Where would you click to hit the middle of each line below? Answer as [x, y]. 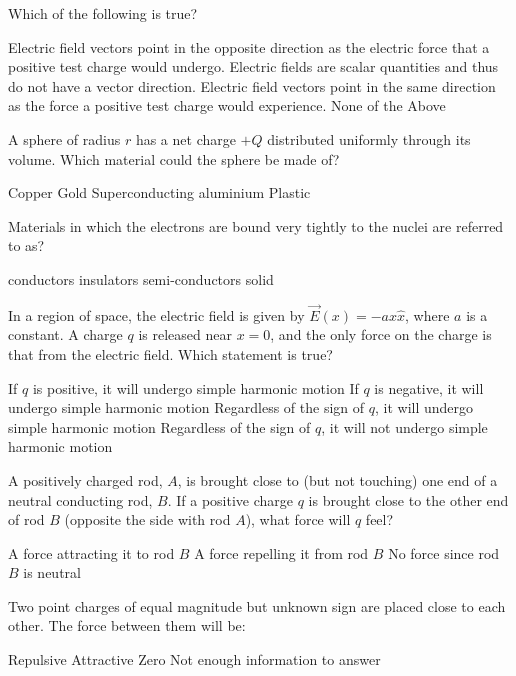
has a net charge [185, 138]
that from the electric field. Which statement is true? [170, 353]
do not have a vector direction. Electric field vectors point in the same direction [252, 85]
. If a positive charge [230, 499]
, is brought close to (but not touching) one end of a [337, 479]
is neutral [52, 572]
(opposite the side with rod [147, 519]
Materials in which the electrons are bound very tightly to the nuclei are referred [256, 225]
